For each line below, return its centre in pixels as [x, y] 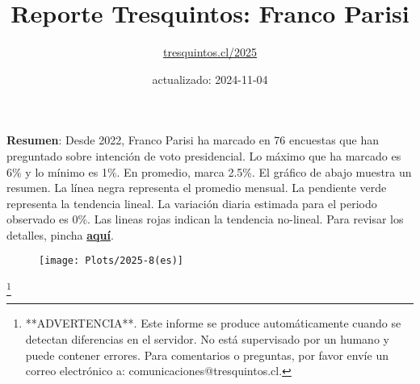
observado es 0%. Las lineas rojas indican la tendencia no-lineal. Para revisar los [205, 219]
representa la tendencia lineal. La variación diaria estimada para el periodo [192, 203]
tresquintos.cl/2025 [210, 52]
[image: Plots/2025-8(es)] [111, 261]
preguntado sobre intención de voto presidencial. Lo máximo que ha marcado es [204, 155]
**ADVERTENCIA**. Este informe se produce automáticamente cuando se [213, 323]
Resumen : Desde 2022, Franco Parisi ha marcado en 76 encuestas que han [193, 140]
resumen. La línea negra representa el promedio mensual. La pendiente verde [197, 188]
